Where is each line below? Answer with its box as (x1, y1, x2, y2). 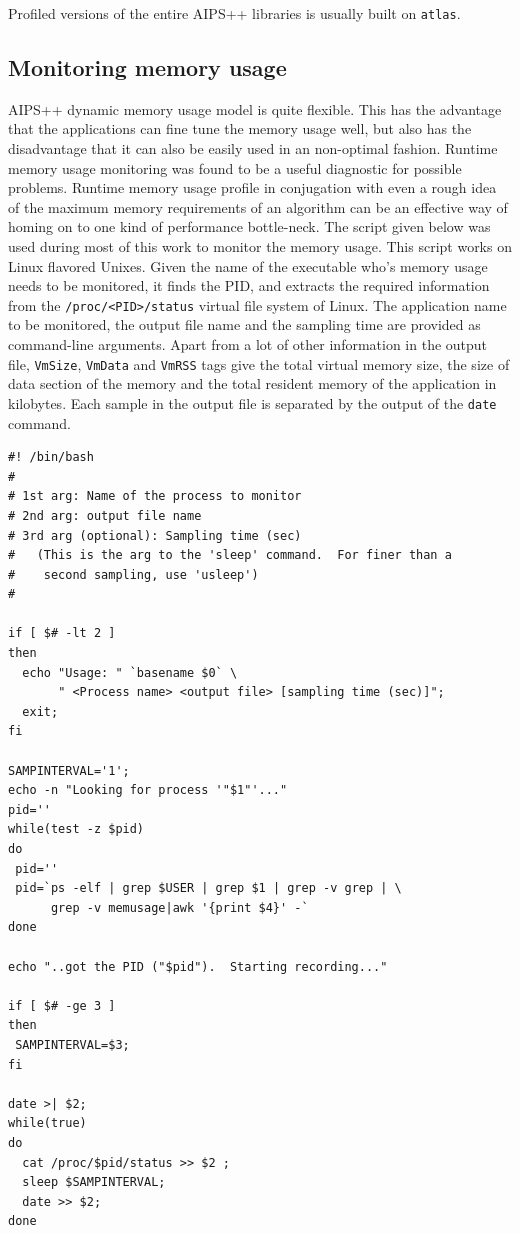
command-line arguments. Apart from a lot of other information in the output (8, 334, 488, 355)
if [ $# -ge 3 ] (8, 998, 116, 1013)
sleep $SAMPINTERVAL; (22, 1175, 166, 1190)
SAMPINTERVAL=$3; (15, 1037, 130, 1052)
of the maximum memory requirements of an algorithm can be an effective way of (8, 196, 508, 217)
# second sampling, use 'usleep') (8, 567, 259, 582)
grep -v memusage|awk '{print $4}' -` (50, 900, 309, 915)
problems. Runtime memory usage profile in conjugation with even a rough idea (8, 177, 497, 198)
